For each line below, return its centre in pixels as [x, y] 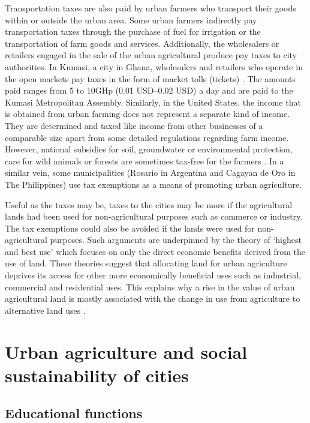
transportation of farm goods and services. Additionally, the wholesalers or [142, 43]
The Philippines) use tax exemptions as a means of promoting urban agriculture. [154, 184]
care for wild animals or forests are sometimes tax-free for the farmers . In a [145, 160]
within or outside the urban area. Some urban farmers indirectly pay [131, 19]
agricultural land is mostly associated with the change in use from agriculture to [153, 298]
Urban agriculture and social [126, 351]
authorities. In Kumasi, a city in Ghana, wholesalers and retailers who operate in [154, 66]
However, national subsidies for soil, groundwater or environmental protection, [149, 149]
